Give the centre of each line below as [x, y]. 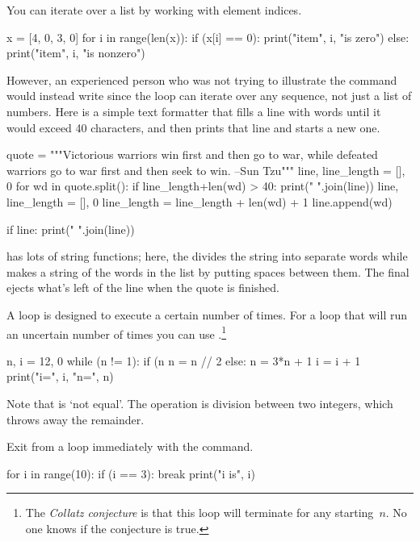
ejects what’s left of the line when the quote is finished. [143, 288]
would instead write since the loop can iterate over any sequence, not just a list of [209, 96]
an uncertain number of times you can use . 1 [117, 332]
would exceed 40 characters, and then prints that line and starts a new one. [193, 127]
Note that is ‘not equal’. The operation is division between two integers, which [200, 403]
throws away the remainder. [76, 419]
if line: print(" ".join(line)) [71, 229]
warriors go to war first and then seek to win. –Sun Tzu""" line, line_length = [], [206, 170]
